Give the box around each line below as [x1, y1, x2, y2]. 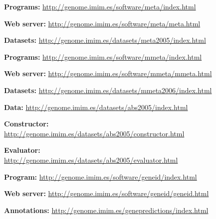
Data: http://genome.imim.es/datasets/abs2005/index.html [4, 102, 188, 112]
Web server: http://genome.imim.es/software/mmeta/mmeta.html [4, 68, 212, 79]
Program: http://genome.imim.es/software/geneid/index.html [4, 171, 197, 182]
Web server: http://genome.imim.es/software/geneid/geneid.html [4, 188, 209, 199]
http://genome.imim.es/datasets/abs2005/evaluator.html [4, 154, 178, 165]
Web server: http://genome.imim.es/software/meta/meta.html [4, 18, 201, 28]
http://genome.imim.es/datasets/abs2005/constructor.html [4, 128, 185, 138]
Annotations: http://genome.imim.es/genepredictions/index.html [4, 205, 209, 215]
